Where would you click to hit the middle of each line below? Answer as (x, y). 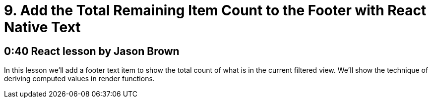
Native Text (42, 27)
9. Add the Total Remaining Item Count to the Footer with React (215, 10)
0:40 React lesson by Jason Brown (92, 51)
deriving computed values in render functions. (79, 79)
